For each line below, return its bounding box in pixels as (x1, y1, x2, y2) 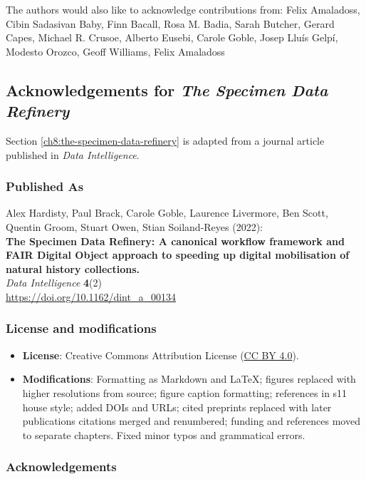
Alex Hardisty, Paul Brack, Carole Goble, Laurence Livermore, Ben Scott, (6, 205, 328, 220)
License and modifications (6, 319, 157, 337)
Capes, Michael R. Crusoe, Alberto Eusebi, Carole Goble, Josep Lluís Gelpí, (6, 30, 338, 45)
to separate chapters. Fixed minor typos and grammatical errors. (22, 427, 305, 442)
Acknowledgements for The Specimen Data (6, 78, 328, 101)
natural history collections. (6, 261, 140, 276)
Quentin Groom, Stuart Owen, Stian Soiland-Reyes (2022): (6, 219, 263, 234)
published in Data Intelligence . (6, 147, 140, 162)
